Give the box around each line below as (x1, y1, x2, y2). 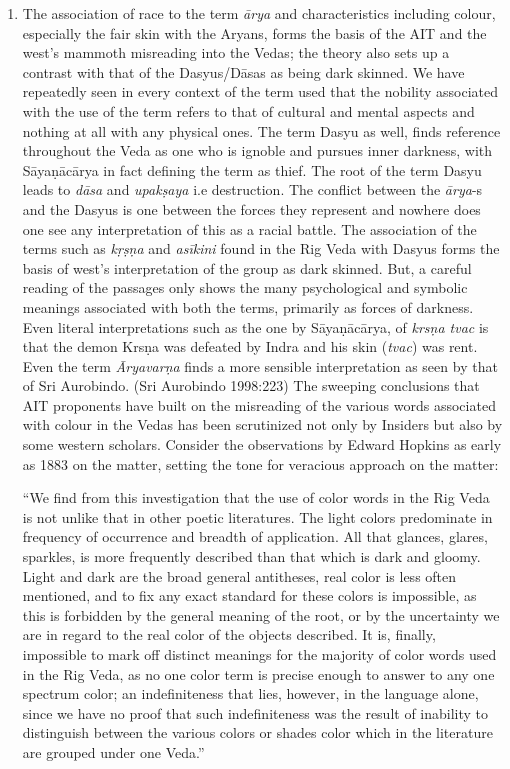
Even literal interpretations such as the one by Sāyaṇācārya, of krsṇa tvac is (22, 316, 489, 337)
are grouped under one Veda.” (22, 741, 205, 762)
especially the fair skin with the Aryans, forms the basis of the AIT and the (22, 22, 487, 43)
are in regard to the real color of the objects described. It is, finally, (22, 624, 436, 645)
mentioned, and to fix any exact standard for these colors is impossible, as (22, 585, 477, 606)
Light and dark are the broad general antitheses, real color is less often (22, 565, 457, 586)
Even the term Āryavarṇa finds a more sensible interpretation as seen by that (22, 355, 498, 376)
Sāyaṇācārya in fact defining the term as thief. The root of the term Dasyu (22, 159, 482, 180)
